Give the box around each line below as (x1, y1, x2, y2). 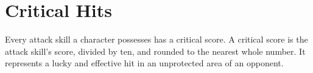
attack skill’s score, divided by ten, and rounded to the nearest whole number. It (5, 44, 306, 57)
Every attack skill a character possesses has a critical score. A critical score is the (5, 33, 308, 46)
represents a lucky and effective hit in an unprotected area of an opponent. (5, 57, 284, 69)
